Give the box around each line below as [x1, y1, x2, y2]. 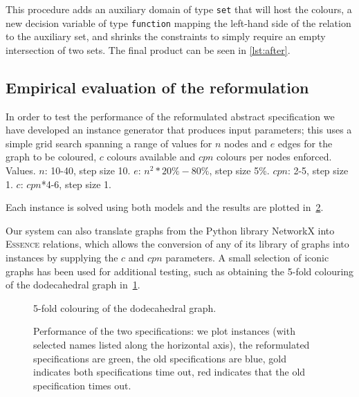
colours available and [107, 149, 196, 164]
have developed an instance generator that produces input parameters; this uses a [6, 122, 352, 137]
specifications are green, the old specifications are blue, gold [33, 351, 286, 365]
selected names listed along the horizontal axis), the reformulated [33, 338, 310, 352]
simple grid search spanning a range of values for [6, 136, 212, 150]
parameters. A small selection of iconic [165, 250, 329, 265]
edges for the [277, 136, 333, 150]
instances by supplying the [6, 250, 118, 265]
